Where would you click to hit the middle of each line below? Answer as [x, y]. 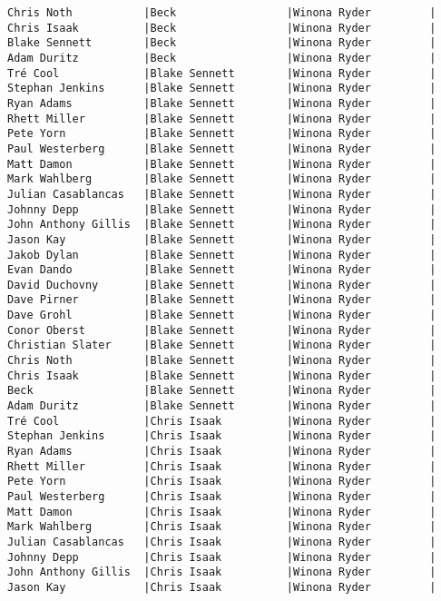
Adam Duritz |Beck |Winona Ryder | [222, 58]
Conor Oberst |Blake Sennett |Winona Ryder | [222, 330]
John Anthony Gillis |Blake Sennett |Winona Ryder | [222, 225]
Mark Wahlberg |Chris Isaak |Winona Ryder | [222, 527]
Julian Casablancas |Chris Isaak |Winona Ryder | [222, 542]
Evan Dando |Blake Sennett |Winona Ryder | [222, 270]
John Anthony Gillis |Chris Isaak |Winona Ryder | [222, 572]
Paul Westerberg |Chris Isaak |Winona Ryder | [222, 497]
